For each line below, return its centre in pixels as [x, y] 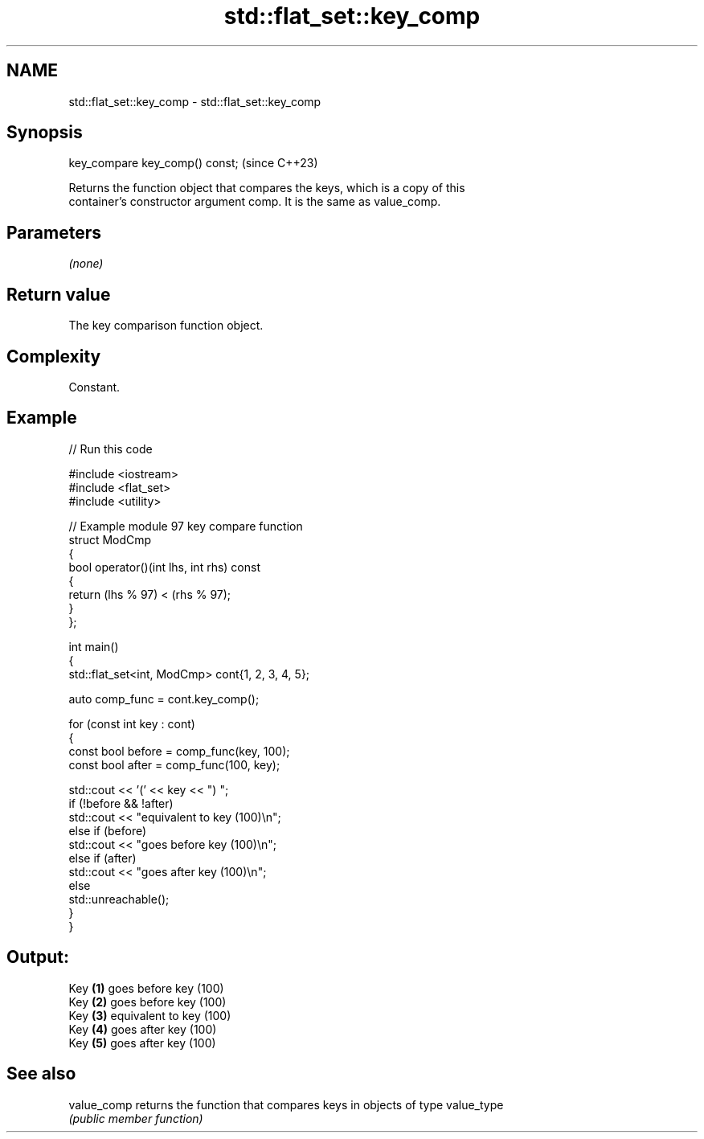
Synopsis [45, 133]
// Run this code [111, 449]
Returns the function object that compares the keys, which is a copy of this [267, 188]
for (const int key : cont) [132, 723]
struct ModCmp [110, 539]
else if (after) [102, 858]
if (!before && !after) [121, 803]
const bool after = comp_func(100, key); [174, 764]
